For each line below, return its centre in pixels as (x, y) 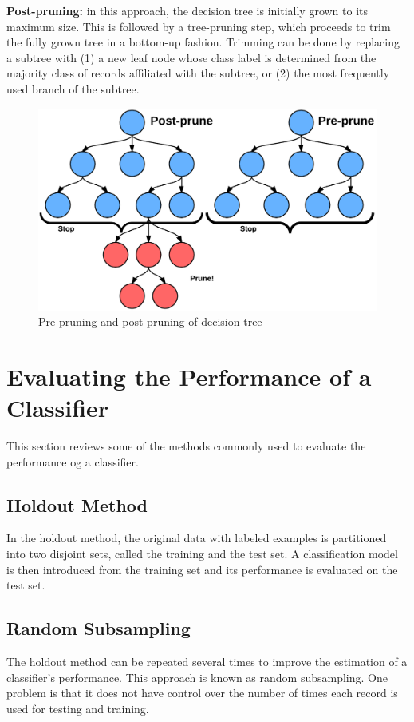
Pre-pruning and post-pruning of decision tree (150, 321)
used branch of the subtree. (73, 88)
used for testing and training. (78, 708)
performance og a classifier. (73, 461)
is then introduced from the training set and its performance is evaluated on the (202, 569)
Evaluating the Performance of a (189, 376)
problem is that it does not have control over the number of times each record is (202, 693)
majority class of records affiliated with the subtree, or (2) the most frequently (198, 73)
